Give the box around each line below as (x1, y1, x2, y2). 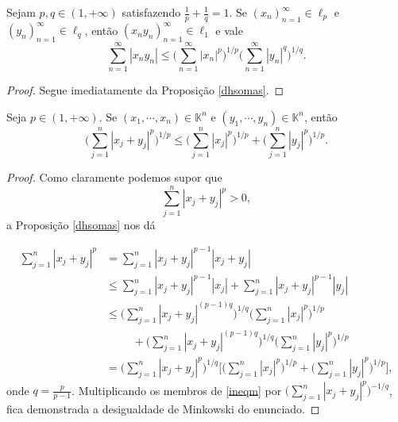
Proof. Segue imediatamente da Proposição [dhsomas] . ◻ (6, 82, 284, 98)
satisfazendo (122, 4, 181, 20)
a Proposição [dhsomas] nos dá (6, 216, 156, 232)
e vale (215, 21, 243, 38)
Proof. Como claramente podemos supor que (6, 168, 222, 185)
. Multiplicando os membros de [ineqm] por (71, 382, 282, 398)
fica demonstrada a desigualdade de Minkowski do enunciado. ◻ (6, 401, 320, 417)
